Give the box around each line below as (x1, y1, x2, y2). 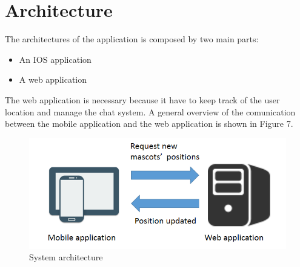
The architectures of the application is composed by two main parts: (5, 33, 259, 45)
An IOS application (19, 53, 92, 65)
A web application (19, 73, 87, 86)
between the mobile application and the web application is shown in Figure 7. (5, 117, 293, 130)
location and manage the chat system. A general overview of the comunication (5, 105, 296, 118)
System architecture (29, 251, 103, 263)
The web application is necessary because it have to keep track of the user (5, 93, 280, 106)
